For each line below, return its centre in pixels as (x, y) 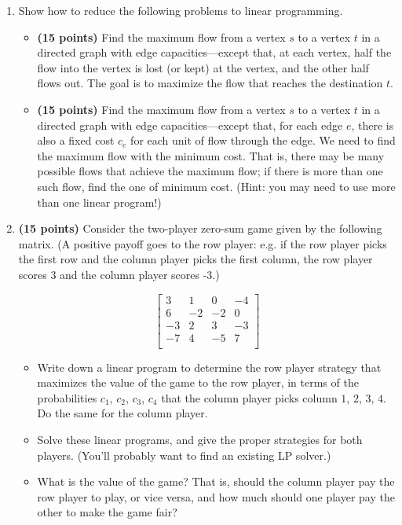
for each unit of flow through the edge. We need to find (263, 140)
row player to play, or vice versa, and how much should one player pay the (216, 496)
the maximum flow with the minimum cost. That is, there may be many (211, 155)
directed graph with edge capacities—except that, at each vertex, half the (214, 52)
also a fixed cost (76, 140)
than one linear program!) (99, 202)
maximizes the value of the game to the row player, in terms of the (198, 382)
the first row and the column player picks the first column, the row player (196, 259)
